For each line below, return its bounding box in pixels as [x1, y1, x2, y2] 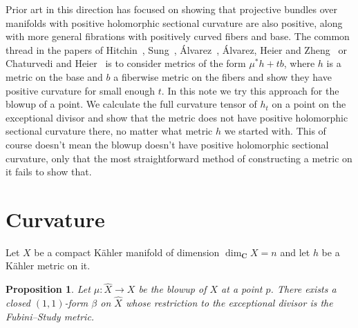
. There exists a [270, 282, 337, 296]
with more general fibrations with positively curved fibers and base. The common [6, 29, 350, 44]
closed [6, 296, 30, 310]
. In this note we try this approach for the [161, 83, 339, 97]
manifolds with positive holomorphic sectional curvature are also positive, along [6, 15, 343, 30]
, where [283, 56, 315, 70]
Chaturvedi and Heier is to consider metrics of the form [6, 56, 246, 70]
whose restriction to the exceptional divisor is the [125, 296, 333, 310]
